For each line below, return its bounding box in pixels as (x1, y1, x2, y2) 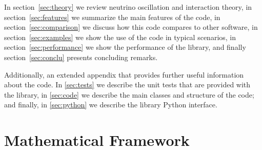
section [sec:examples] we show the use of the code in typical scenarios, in (4, 31, 236, 42)
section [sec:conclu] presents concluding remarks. (4, 51, 158, 62)
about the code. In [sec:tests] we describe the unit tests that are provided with (4, 79, 251, 90)
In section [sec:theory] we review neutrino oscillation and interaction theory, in (4, 2, 252, 12)
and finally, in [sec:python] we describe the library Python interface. (4, 99, 217, 110)
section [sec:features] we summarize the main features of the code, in (4, 11, 220, 22)
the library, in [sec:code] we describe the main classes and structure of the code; (4, 89, 254, 100)
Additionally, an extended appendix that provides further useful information (4, 69, 244, 80)
